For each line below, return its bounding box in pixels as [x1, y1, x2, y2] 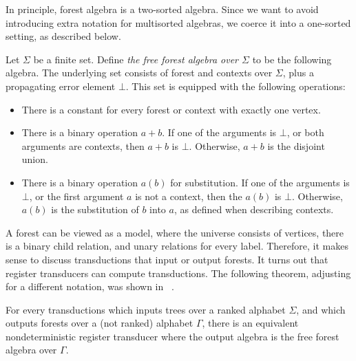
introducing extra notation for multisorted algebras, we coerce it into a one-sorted [6, 15, 351, 30]
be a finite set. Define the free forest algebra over [33, 52, 239, 66]
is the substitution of [51, 202, 139, 217]
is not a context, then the [135, 188, 242, 203]
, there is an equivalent [202, 316, 299, 330]
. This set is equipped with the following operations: [125, 78, 346, 93]
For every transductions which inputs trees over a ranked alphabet [6, 302, 286, 316]
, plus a [282, 65, 314, 80]
